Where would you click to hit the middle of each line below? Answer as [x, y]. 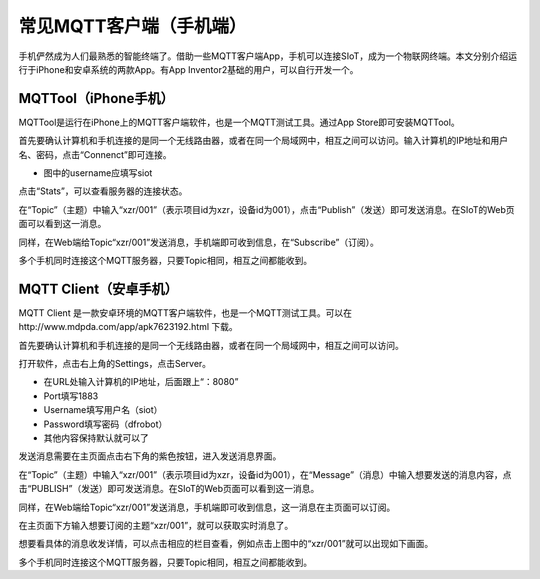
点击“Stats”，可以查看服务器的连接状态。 [103, 191]
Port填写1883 [71, 396]
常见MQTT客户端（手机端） [132, 26]
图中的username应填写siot [98, 173]
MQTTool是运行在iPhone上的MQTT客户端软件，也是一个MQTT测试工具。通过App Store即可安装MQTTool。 [239, 122]
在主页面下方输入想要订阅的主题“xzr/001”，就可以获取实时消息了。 [156, 525]
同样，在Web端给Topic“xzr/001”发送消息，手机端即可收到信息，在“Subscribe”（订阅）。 [198, 242]
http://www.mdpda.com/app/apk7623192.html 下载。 [128, 327]
